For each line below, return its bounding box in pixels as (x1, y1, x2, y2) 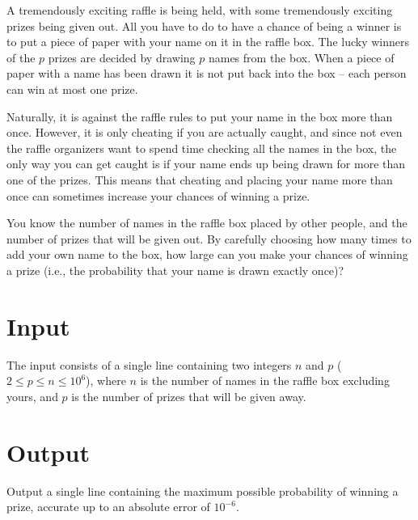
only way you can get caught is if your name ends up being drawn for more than (6, 155, 406, 172)
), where (86, 372, 126, 389)
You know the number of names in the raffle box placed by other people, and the (6, 214, 407, 231)
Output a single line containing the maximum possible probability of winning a (6, 482, 399, 499)
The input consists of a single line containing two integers (6, 356, 292, 373)
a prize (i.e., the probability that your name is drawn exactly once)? (6, 261, 344, 278)
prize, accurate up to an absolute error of (6, 498, 210, 515)
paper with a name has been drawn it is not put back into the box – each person (6, 65, 407, 82)
